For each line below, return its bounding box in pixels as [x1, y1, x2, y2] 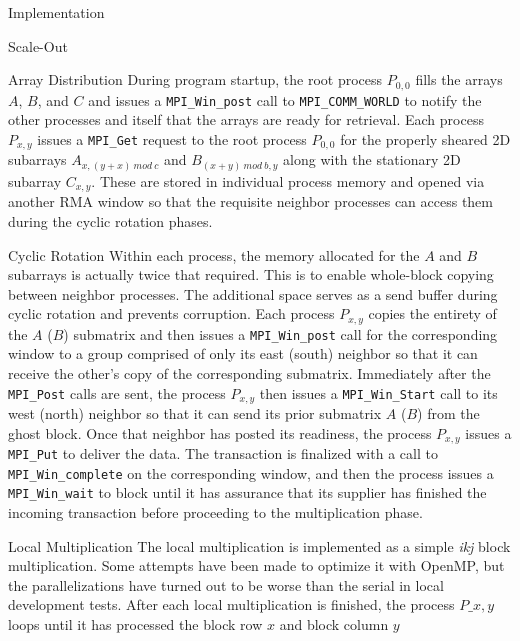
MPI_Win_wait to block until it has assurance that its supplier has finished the [8, 482, 487, 503]
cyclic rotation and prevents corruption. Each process [8, 303, 335, 324]
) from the [417, 403, 480, 424]
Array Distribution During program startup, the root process [8, 69, 383, 90]
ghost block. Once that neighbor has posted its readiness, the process [8, 422, 432, 443]
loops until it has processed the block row [8, 614, 263, 635]
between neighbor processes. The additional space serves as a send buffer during [8, 283, 498, 304]
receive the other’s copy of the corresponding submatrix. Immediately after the [8, 362, 491, 383]
